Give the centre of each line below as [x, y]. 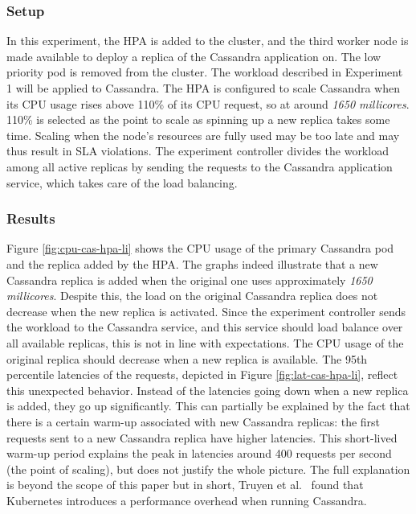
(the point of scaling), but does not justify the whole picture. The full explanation [208, 469]
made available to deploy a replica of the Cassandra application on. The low [194, 56]
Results [31, 218]
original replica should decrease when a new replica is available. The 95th [187, 358]
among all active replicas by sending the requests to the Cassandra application [200, 166]
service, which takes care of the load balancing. [122, 182]
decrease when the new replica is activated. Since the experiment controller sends [206, 311]
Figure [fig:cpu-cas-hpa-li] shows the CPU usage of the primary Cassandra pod [200, 248]
